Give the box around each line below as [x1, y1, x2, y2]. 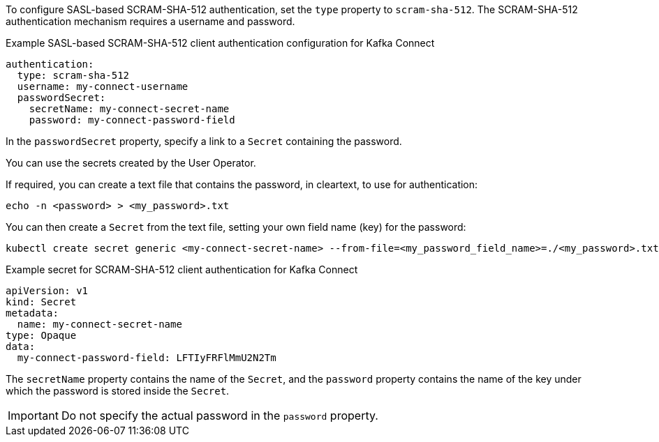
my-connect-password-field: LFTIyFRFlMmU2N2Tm [17, 352, 276, 363]
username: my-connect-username [17, 81, 188, 92]
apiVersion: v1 [6, 285, 89, 296]
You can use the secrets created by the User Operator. [6, 157, 256, 169]
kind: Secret [6, 296, 77, 307]
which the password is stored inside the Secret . [6, 385, 230, 397]
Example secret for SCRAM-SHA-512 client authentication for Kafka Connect [6, 264, 358, 275]
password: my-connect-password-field [29, 114, 235, 125]
